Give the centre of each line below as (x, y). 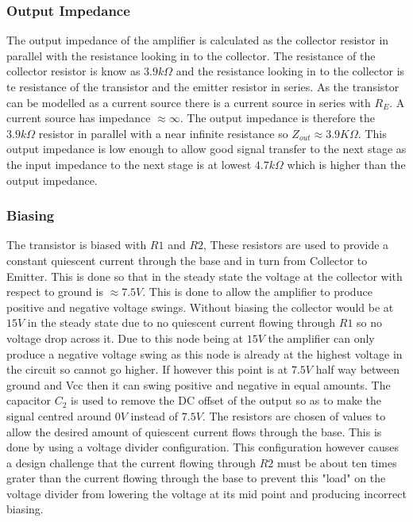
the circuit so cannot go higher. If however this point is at (147, 369)
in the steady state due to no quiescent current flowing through (181, 322)
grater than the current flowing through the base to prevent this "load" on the (196, 478)
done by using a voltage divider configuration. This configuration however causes (203, 447)
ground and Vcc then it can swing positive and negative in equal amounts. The (199, 384)
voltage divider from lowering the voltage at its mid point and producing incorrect (206, 493)
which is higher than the (346, 164)
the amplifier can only (321, 338)
